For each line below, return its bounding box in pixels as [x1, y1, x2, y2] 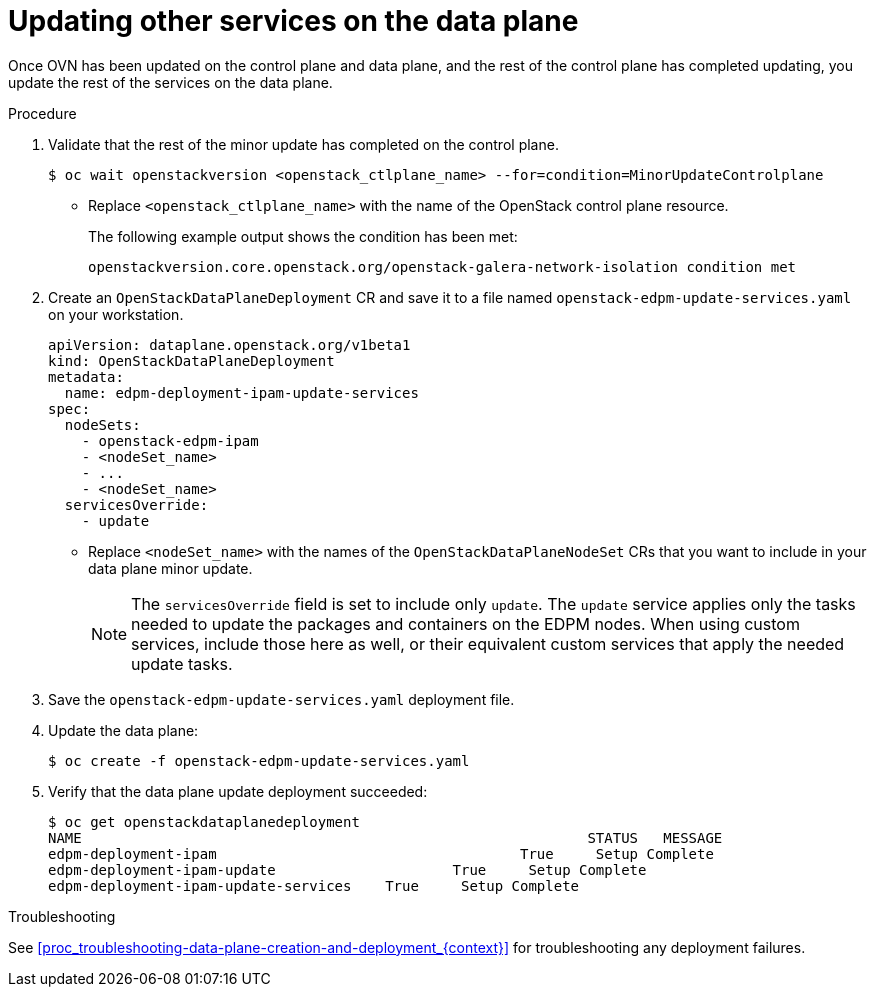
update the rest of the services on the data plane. [8, 73, 333, 91]
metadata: [48, 368, 124, 385]
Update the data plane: [48, 721, 199, 739]
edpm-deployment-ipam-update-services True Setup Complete [48, 877, 580, 894]
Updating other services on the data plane [8, 4, 579, 38]
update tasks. [131, 653, 233, 674]
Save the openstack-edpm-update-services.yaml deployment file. [48, 690, 515, 708]
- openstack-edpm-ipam [81, 432, 259, 449]
